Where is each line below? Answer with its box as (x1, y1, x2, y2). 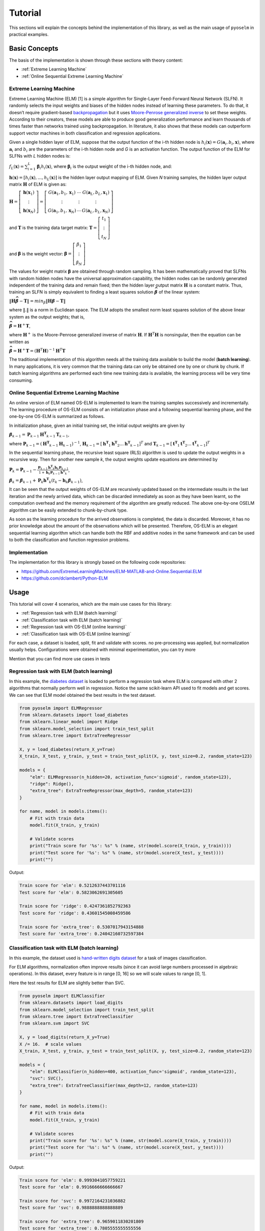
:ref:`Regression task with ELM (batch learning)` (21, 610, 118, 616)
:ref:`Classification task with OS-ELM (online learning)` (21, 631, 132, 637)
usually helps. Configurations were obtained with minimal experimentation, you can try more (9, 647, 196, 652)
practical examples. (9, 31, 49, 37)
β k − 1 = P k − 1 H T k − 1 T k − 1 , (9, 431, 70, 438)
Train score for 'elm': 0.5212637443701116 (19, 883, 126, 888)
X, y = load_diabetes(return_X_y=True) (19, 746, 115, 752)
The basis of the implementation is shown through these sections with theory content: (9, 57, 184, 63)
